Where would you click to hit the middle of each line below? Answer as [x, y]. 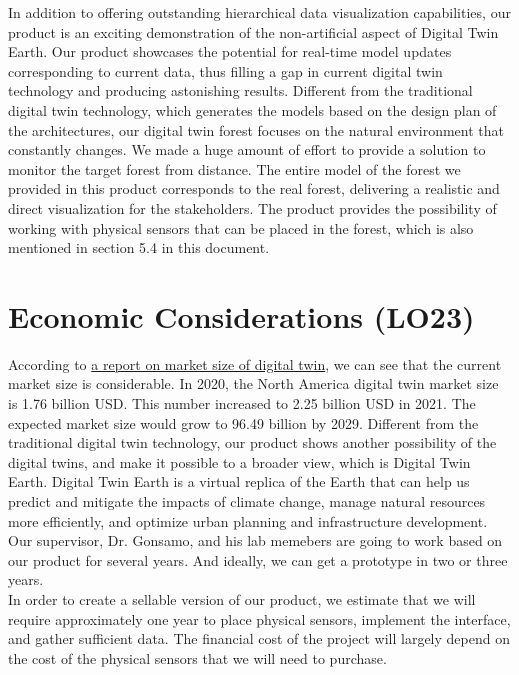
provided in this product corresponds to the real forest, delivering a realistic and [254, 188]
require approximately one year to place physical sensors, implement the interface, [259, 618]
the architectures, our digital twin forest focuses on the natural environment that [256, 129]
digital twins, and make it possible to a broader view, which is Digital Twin [239, 461]
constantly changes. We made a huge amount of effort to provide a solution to [247, 149]
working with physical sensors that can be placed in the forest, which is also [241, 227]
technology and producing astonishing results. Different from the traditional [240, 90]
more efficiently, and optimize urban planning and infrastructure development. [248, 520]
